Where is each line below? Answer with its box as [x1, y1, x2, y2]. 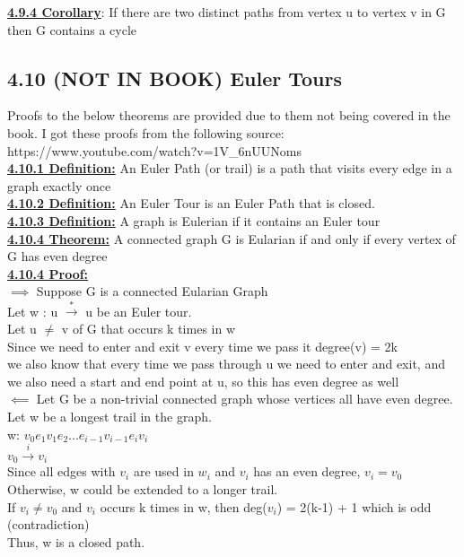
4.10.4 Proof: [7, 264, 89, 283]
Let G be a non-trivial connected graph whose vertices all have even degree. [36, 389, 453, 408]
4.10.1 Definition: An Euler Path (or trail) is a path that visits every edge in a [7, 159, 452, 178]
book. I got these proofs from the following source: [7, 123, 285, 142]
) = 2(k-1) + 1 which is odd [276, 497, 432, 516]
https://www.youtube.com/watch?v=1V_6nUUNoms [7, 141, 302, 160]
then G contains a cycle [7, 20, 137, 39]
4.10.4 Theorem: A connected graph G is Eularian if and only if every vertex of [7, 229, 456, 248]
